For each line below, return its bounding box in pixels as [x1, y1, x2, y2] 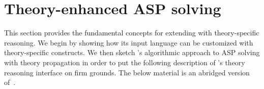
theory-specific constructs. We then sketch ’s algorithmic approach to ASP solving [4, 47, 260, 58]
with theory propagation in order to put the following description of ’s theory [4, 57, 245, 67]
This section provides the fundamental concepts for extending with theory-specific [4, 27, 259, 38]
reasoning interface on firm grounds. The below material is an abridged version [4, 67, 250, 77]
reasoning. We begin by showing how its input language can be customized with [4, 37, 253, 48]
